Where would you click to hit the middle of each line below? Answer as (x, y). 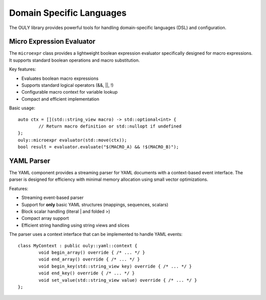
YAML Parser (30, 161)
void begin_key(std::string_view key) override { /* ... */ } (115, 266)
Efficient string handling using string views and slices (75, 225)
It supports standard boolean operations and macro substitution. (74, 60)
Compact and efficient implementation (60, 99)
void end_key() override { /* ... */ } (87, 273)
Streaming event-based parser (52, 198)
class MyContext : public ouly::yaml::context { (78, 246)
